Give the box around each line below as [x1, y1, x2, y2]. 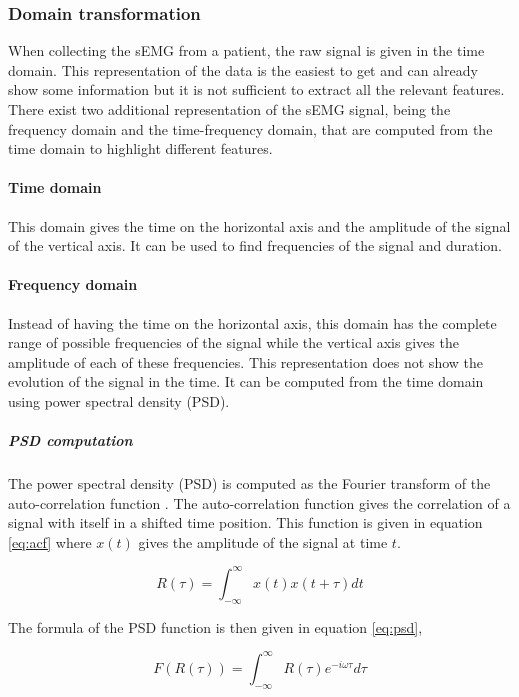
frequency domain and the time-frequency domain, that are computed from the [8, 118, 493, 139]
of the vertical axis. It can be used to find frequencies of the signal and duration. [8, 235, 502, 256]
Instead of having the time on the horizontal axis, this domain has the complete [8, 312, 497, 333]
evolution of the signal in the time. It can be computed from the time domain [8, 371, 484, 392]
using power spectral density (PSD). [8, 390, 230, 411]
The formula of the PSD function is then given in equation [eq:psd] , [8, 616, 423, 637]
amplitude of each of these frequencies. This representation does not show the [8, 351, 483, 372]
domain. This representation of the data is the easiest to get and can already [8, 59, 478, 80]
